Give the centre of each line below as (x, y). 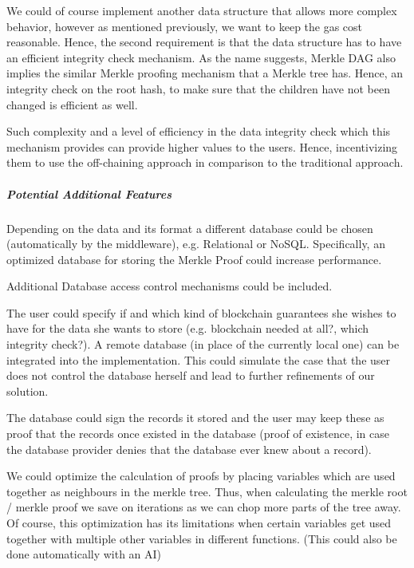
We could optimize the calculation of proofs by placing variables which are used (201, 476)
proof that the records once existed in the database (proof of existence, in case (198, 434)
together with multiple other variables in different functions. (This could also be (202, 538)
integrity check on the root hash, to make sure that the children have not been (198, 88)
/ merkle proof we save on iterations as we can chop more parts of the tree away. (204, 507)
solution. (28, 390)
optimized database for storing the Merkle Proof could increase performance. (194, 259)
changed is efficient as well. (72, 104)
